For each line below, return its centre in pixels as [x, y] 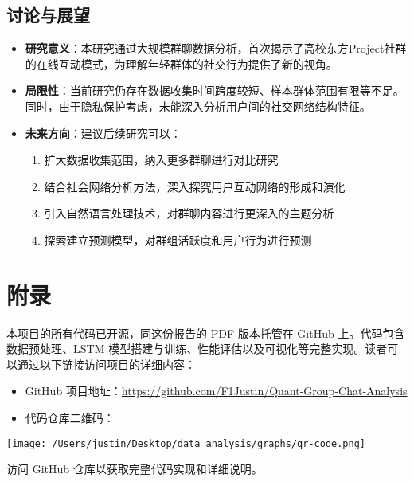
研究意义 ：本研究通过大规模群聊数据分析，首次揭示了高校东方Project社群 [216, 48]
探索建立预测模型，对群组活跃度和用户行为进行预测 [178, 239]
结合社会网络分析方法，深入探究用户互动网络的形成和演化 [195, 186]
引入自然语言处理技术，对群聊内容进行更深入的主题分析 [189, 213]
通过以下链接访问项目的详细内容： [106, 364]
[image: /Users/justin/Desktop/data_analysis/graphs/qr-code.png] [186, 443]
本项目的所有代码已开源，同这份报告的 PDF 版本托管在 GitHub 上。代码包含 [206, 333]
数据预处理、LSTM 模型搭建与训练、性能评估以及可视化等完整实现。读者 [197, 349]
